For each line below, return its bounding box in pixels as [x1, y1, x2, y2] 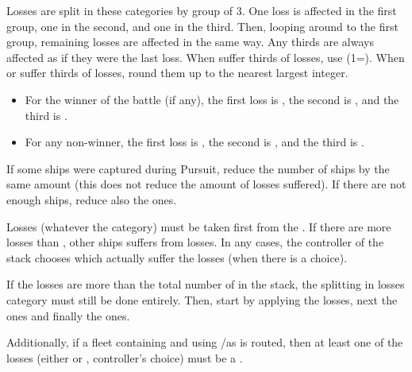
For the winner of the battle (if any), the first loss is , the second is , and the [25, 91, 399, 107]
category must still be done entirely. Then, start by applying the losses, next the [6, 291, 398, 308]
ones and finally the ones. [6, 307, 130, 324]
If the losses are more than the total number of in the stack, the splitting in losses [6, 276, 405, 293]
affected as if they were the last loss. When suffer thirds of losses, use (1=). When [6, 48, 405, 65]
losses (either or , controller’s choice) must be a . [6, 349, 243, 366]
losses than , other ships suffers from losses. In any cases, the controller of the [6, 234, 384, 250]
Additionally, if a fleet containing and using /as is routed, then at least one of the [6, 334, 403, 351]
